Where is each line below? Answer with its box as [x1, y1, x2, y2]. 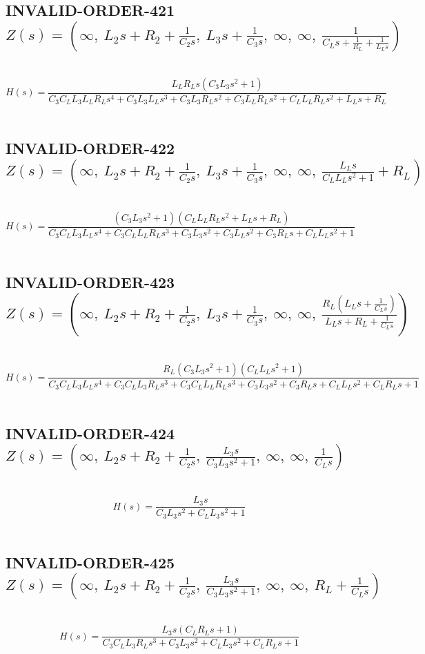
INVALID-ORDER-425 [6, 551, 175, 573]
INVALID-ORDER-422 [6, 137, 175, 159]
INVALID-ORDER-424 [6, 423, 175, 444]
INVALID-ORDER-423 [6, 271, 175, 293]
